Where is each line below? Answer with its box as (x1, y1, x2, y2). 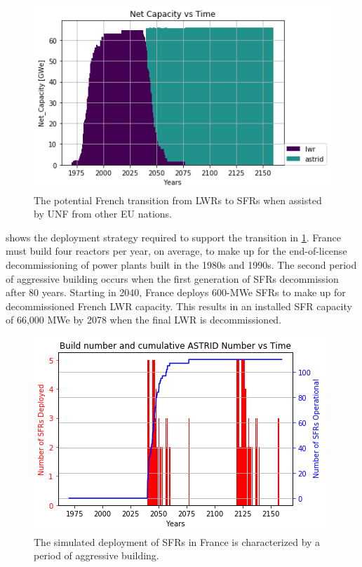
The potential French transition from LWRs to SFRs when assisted (34, 192, 322, 207)
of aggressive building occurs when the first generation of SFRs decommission (6, 271, 339, 286)
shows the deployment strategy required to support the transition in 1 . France (6, 229, 342, 244)
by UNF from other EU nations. (34, 206, 172, 221)
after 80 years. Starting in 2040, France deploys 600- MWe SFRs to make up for (6, 285, 346, 300)
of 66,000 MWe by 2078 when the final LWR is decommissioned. (6, 312, 282, 327)
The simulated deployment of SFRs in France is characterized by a (34, 534, 321, 549)
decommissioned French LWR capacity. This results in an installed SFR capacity (6, 298, 352, 313)
